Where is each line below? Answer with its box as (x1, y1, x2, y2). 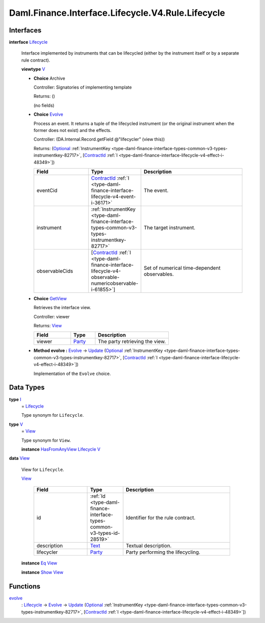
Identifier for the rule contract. (126, 514, 196, 521)
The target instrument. (143, 224, 196, 231)
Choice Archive (33, 75, 66, 81)
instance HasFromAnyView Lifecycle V (21, 446, 101, 452)
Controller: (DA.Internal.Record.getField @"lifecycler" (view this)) (33, 136, 165, 142)
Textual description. (126, 542, 172, 549)
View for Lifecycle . (21, 467, 64, 472)
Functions (9, 582, 41, 591)
